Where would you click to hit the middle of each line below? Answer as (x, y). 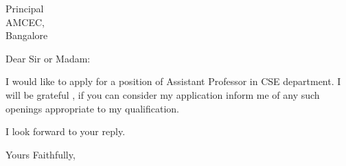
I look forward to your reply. (66, 131)
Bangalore (27, 35)
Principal (25, 8)
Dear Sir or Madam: (48, 58)
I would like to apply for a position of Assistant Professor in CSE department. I (173, 81)
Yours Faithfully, (41, 154)
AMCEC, (25, 22)
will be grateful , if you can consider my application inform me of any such (163, 94)
